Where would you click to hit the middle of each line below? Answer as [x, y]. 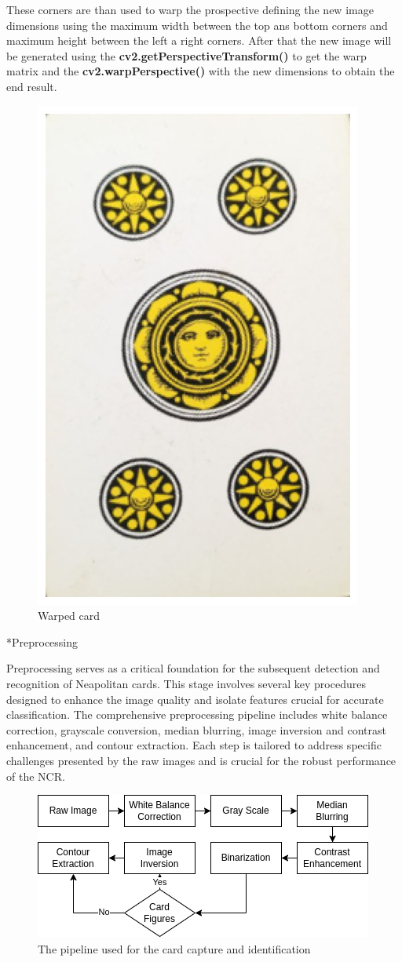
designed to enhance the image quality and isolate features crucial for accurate [195, 699]
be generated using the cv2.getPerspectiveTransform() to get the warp [186, 55]
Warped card [69, 616]
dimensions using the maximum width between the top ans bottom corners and [197, 25]
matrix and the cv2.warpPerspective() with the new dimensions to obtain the [201, 71]
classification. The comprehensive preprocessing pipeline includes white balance [197, 714]
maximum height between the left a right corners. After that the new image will [199, 40]
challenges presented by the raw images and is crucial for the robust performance [201, 760]
